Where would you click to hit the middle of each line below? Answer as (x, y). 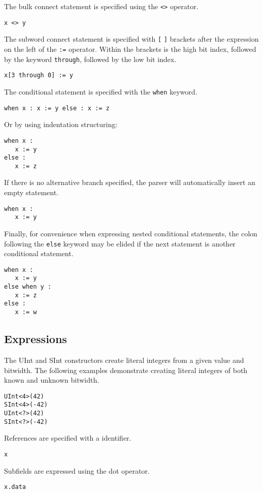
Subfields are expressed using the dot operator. (77, 470)
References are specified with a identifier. (68, 438)
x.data (15, 487)
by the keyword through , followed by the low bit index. (90, 59)
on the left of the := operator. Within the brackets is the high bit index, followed (130, 49)
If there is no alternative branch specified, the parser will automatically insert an (130, 182)
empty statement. (31, 192)
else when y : (28, 287)
